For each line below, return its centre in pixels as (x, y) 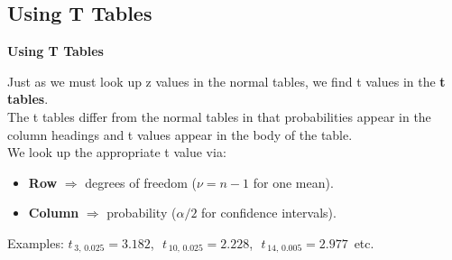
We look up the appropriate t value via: (117, 152)
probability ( (142, 213)
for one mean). (293, 182)
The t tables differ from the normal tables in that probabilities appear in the (219, 116)
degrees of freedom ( (141, 182)
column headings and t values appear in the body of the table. (180, 134)
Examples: (36, 242)
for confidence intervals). (269, 213)
